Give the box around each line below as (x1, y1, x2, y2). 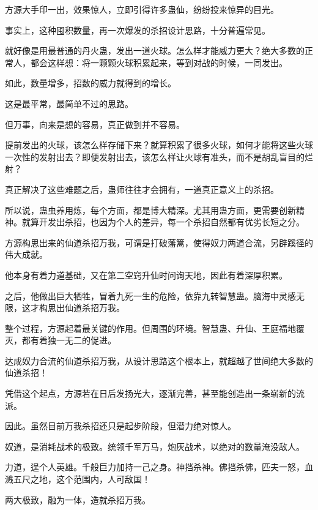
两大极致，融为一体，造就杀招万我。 (5, 493, 150, 506)
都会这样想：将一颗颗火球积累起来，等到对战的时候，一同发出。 (30, 56, 287, 69)
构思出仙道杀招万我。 (39, 301, 125, 314)
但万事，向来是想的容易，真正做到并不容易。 (5, 118, 185, 130)
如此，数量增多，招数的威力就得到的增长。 (5, 77, 176, 89)
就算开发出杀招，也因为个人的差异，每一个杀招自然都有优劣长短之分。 (21, 216, 305, 228)
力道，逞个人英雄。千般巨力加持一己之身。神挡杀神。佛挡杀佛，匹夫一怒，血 (5, 460, 313, 473)
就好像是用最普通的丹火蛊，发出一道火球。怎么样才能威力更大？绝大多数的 (5, 44, 305, 57)
